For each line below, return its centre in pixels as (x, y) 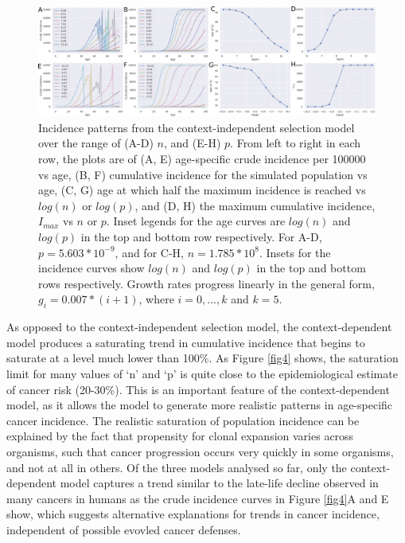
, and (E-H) (193, 143)
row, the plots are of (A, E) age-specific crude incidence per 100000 (202, 159)
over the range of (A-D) (96, 143)
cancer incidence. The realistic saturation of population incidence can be (183, 420)
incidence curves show (92, 268)
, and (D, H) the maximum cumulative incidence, (255, 205)
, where (156, 299)
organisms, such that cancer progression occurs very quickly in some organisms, (200, 451)
